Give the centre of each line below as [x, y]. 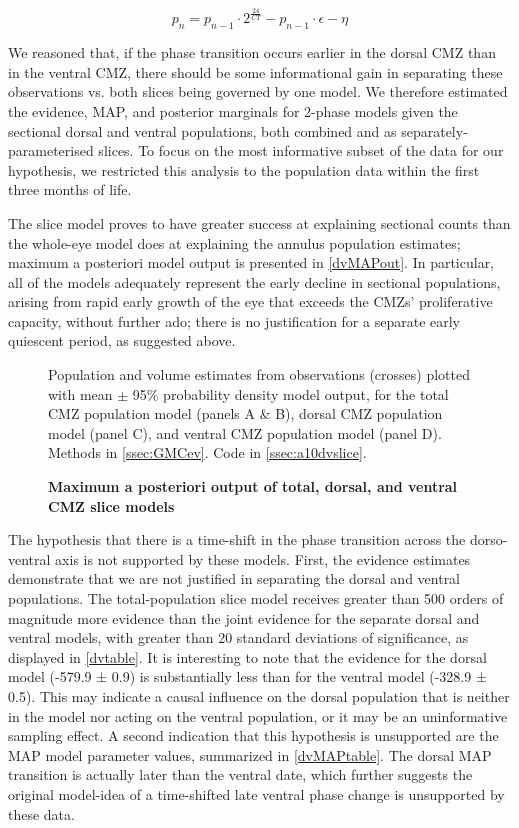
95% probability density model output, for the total [290, 393]
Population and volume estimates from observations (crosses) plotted [259, 374]
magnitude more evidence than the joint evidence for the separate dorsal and [244, 617]
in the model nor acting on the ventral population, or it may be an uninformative [258, 715]
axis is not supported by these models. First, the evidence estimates [263, 558]
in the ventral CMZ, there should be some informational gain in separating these [255, 71]
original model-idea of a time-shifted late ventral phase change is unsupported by [256, 793]
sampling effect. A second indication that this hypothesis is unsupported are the [253, 735]
